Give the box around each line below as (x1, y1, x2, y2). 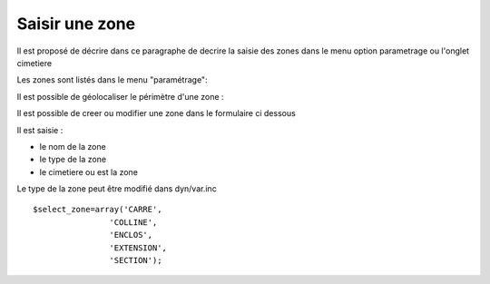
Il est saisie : (16, 124, 64, 135)
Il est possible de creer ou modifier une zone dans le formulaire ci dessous (16, 108, 297, 119)
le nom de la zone (39, 141, 106, 152)
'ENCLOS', (109, 230, 153, 240)
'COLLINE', (109, 217, 158, 227)
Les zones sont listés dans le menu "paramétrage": (16, 74, 208, 85)
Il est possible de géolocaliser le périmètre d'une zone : (16, 91, 224, 102)
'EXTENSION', (109, 242, 168, 253)
